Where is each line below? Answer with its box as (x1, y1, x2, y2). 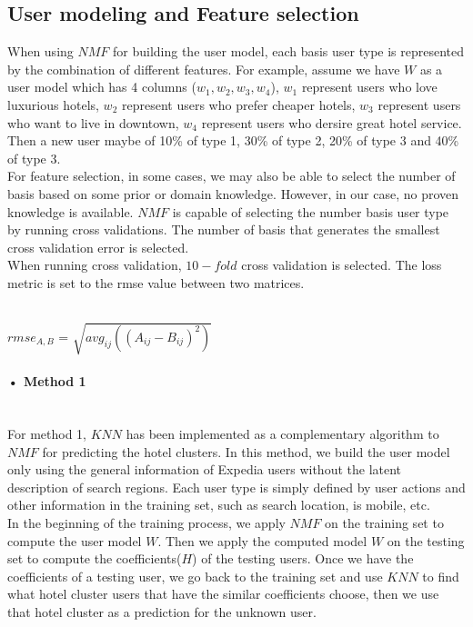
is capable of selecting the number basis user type (172, 202, 449, 221)
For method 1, (7, 424, 86, 443)
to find (422, 566, 459, 585)
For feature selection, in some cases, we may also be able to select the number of (7, 166, 456, 185)
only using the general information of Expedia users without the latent (7, 460, 402, 479)
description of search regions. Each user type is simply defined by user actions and (7, 477, 466, 496)
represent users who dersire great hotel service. (201, 113, 462, 132)
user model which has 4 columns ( (7, 77, 196, 96)
